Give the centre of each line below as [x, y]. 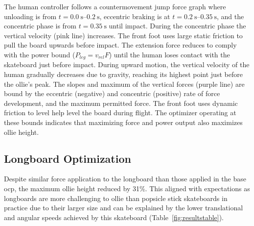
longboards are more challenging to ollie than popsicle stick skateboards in [116, 198]
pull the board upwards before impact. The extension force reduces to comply [120, 45]
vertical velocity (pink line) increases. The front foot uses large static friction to [123, 35]
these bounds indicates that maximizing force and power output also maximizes [123, 122]
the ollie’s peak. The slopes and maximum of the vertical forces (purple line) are [124, 84]
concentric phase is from [40, 26]
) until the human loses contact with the [169, 54]
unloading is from [30, 16]
